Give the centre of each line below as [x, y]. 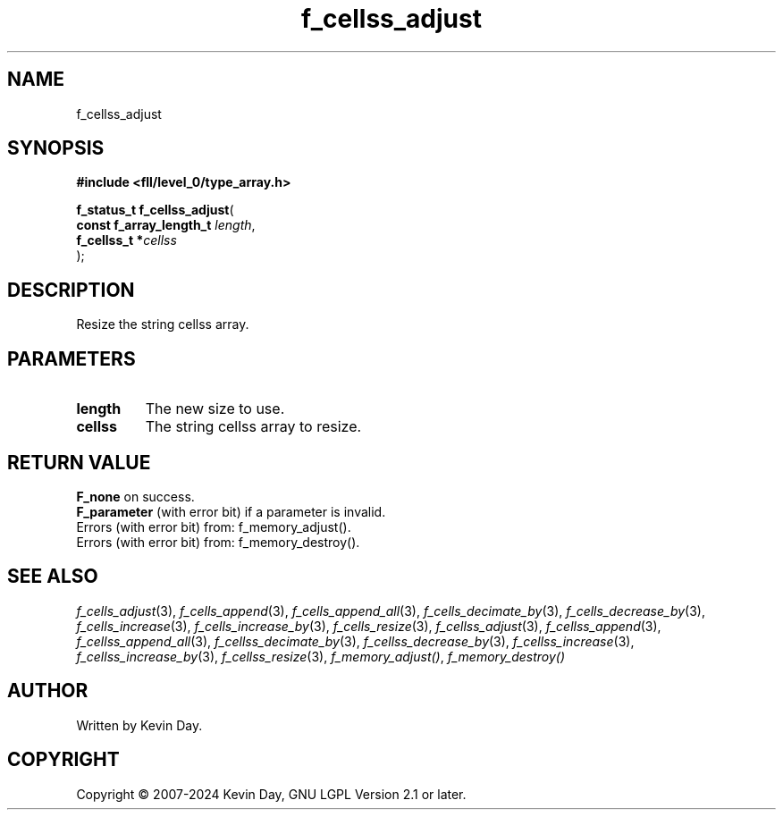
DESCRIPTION [71, 290]
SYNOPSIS [56, 148]
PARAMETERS [72, 358]
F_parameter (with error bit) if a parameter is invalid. [231, 511]
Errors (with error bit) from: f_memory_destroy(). [218, 542]
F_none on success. [135, 496]
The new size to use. [215, 409]
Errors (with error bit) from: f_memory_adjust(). [214, 526]
